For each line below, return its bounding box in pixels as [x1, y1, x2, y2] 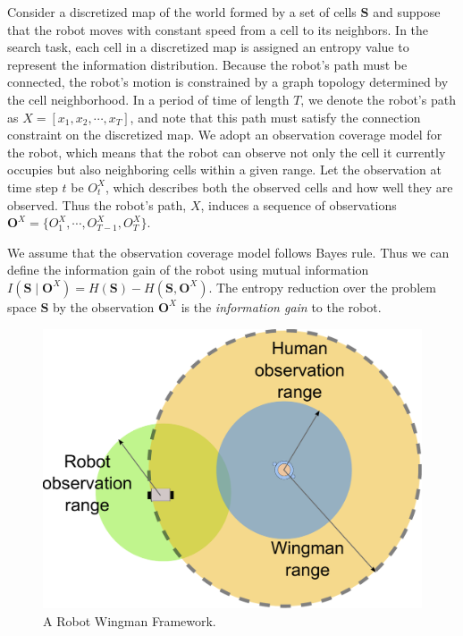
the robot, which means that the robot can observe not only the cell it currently [7, 142, 446, 161]
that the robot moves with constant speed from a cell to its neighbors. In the [7, 20, 429, 38]
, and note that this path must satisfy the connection [130, 107, 421, 126]
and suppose [373, 3, 441, 21]
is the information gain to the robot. [181, 297, 382, 316]
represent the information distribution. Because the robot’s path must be [7, 55, 408, 73]
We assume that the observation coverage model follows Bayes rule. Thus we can [7, 242, 450, 261]
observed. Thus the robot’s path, [7, 195, 187, 214]
